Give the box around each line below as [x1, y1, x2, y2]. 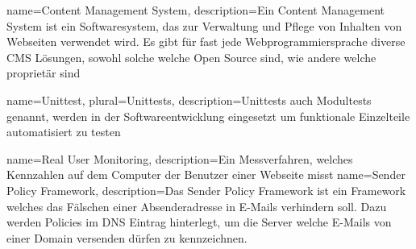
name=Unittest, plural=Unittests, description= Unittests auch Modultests [6, 91, 372, 108]
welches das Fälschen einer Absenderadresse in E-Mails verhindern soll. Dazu [6, 197, 387, 214]
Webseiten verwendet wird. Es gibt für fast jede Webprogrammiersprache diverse [6, 33, 406, 50]
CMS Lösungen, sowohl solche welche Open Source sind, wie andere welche [6, 48, 376, 65]
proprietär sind [6, 64, 81, 81]
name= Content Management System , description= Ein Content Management [6, 2, 385, 18]
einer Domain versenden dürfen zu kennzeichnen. [6, 229, 248, 246]
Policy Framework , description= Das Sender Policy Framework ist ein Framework [6, 181, 406, 198]
